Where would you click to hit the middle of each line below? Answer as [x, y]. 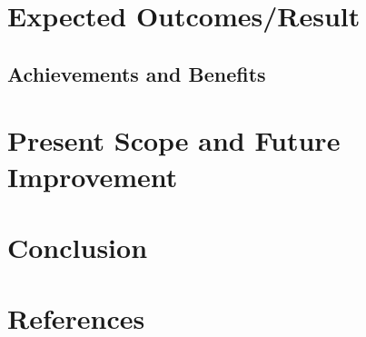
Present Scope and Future [174, 140]
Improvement [93, 176]
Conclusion [78, 247]
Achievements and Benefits [137, 73]
